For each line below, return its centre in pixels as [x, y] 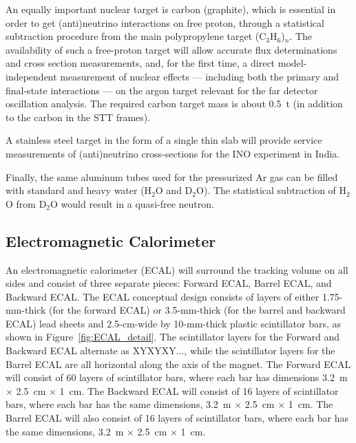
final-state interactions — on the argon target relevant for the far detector [162, 90]
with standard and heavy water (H [79, 190]
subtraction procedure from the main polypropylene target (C [136, 36]
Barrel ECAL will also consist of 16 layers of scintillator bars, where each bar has [177, 418]
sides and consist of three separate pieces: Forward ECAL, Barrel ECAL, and [169, 283]
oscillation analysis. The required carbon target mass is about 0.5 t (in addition [174, 104]
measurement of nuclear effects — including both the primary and [200, 76]
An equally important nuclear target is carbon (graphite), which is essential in [171, 9]
